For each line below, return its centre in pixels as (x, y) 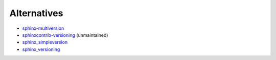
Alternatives (36, 13)
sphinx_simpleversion (45, 42)
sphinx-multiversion (43, 28)
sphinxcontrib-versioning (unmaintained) (65, 35)
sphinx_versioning (41, 49)
